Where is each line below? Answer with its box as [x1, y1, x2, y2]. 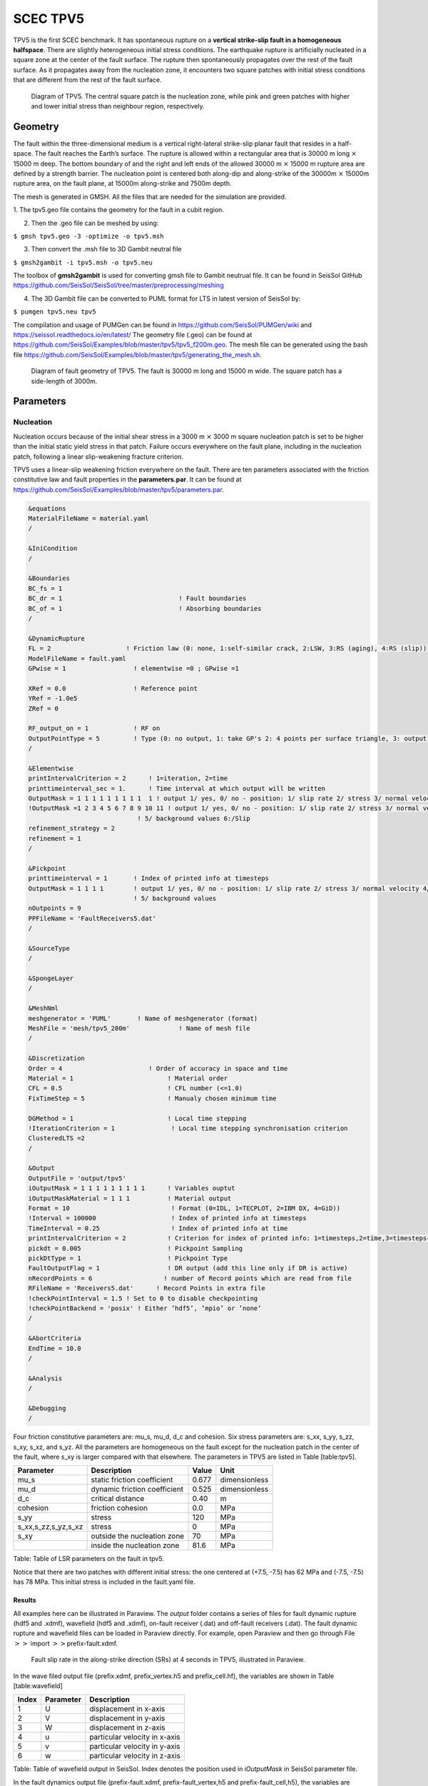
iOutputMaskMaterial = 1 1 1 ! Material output [28, 1194, 232, 1202]
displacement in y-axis [89, 1713, 165, 1723]
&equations [28, 504, 66, 512]
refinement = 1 [28, 834, 81, 842]
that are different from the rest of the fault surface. [13, 76, 162, 84]
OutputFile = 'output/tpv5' [28, 1174, 126, 1182]
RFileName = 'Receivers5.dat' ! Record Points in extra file [28, 1284, 265, 1292]
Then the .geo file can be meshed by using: [31, 219, 159, 227]
